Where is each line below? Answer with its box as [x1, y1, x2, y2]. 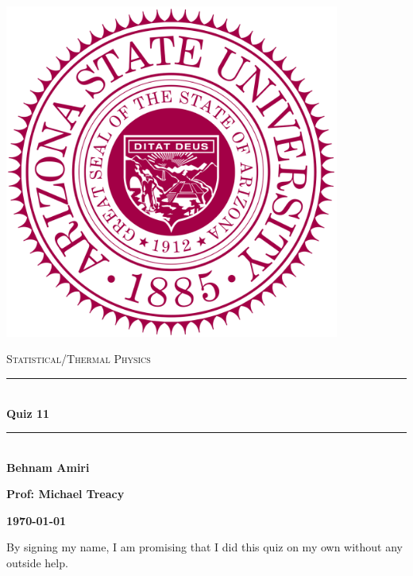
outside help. [6, 555, 68, 571]
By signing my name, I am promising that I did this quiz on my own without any [6, 539, 403, 555]
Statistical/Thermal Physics [6, 350, 151, 367]
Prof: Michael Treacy [6, 485, 125, 502]
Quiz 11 [6, 404, 50, 421]
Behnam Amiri [6, 458, 90, 475]
